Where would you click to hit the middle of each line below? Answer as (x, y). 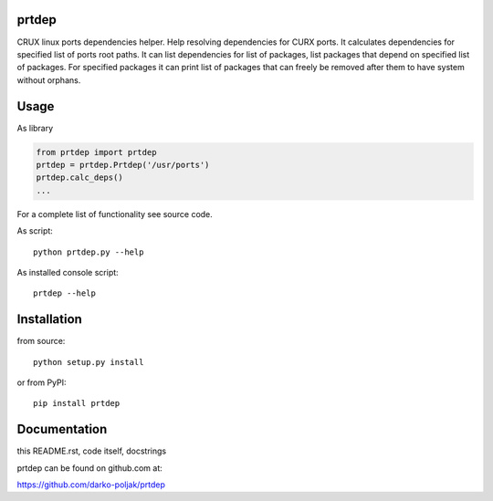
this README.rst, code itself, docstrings (92, 451)
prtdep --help (64, 293)
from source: (41, 341)
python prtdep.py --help (89, 252)
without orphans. (49, 80)
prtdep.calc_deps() (79, 177)
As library (35, 128)
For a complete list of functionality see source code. (115, 214)
